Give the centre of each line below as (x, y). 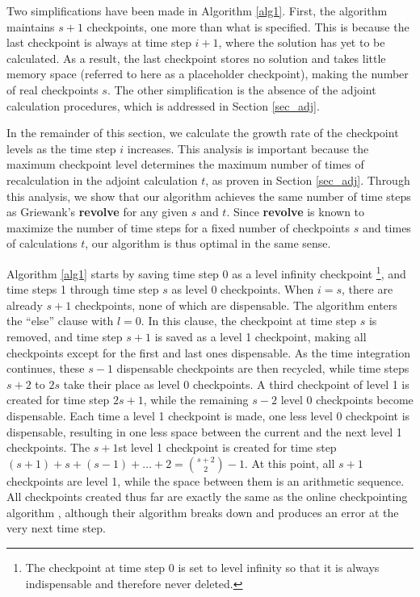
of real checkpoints (52, 89)
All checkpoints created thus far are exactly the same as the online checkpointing (207, 497)
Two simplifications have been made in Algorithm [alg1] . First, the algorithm (197, 10)
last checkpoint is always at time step (99, 42)
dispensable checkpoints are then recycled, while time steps (263, 368)
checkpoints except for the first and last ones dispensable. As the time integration (208, 352)
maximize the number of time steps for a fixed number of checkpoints (178, 227)
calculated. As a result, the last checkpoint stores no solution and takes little (196, 58)
